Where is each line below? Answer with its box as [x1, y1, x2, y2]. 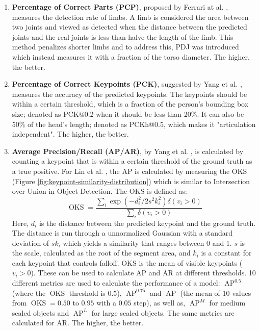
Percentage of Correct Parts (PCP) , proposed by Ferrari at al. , [12, 2, 228, 12]
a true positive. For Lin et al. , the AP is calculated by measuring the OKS [12, 165, 247, 176]
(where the [12, 287, 46, 298]
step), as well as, [134, 297, 186, 308]
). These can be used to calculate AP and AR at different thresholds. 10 [31, 267, 256, 278]
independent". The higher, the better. [12, 129, 129, 139]
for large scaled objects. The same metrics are [91, 307, 235, 318]
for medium [209, 297, 246, 308]
